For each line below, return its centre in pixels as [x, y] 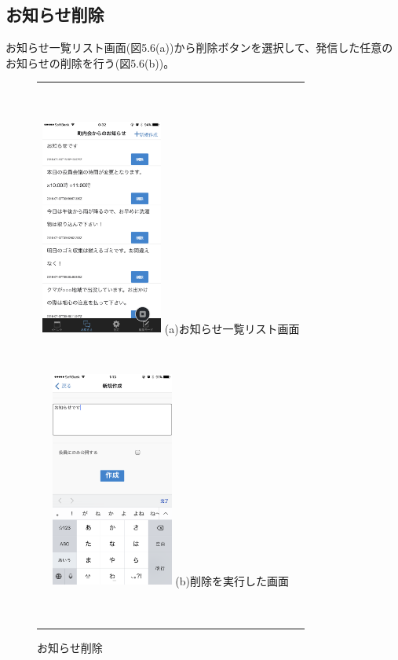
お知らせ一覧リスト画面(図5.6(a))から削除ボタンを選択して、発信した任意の [199, 48]
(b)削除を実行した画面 [232, 580]
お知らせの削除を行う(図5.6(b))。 [90, 62]
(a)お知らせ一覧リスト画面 [232, 328]
